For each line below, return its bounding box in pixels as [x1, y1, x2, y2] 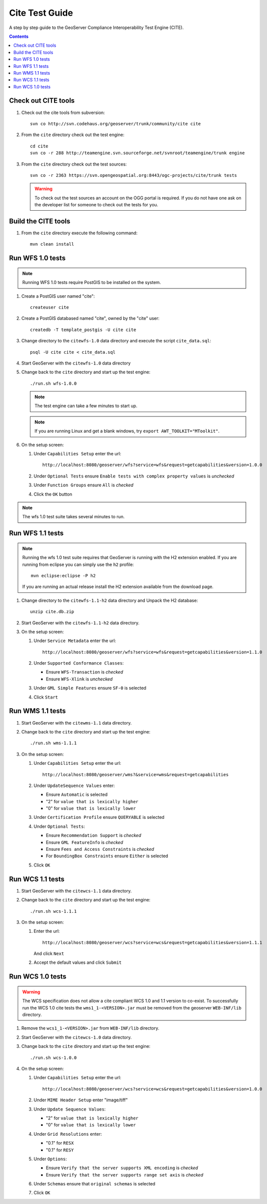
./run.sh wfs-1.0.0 [30, 381, 77, 386]
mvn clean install [30, 241, 75, 247]
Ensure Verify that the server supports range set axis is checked [46, 1172, 204, 1177]
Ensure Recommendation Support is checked [46, 833, 141, 839]
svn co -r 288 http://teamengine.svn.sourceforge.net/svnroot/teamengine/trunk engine [30, 150, 245, 156]
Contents [9, 33, 29, 39]
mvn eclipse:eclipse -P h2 [31, 573, 96, 578]
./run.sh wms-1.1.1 [30, 740, 77, 746]
